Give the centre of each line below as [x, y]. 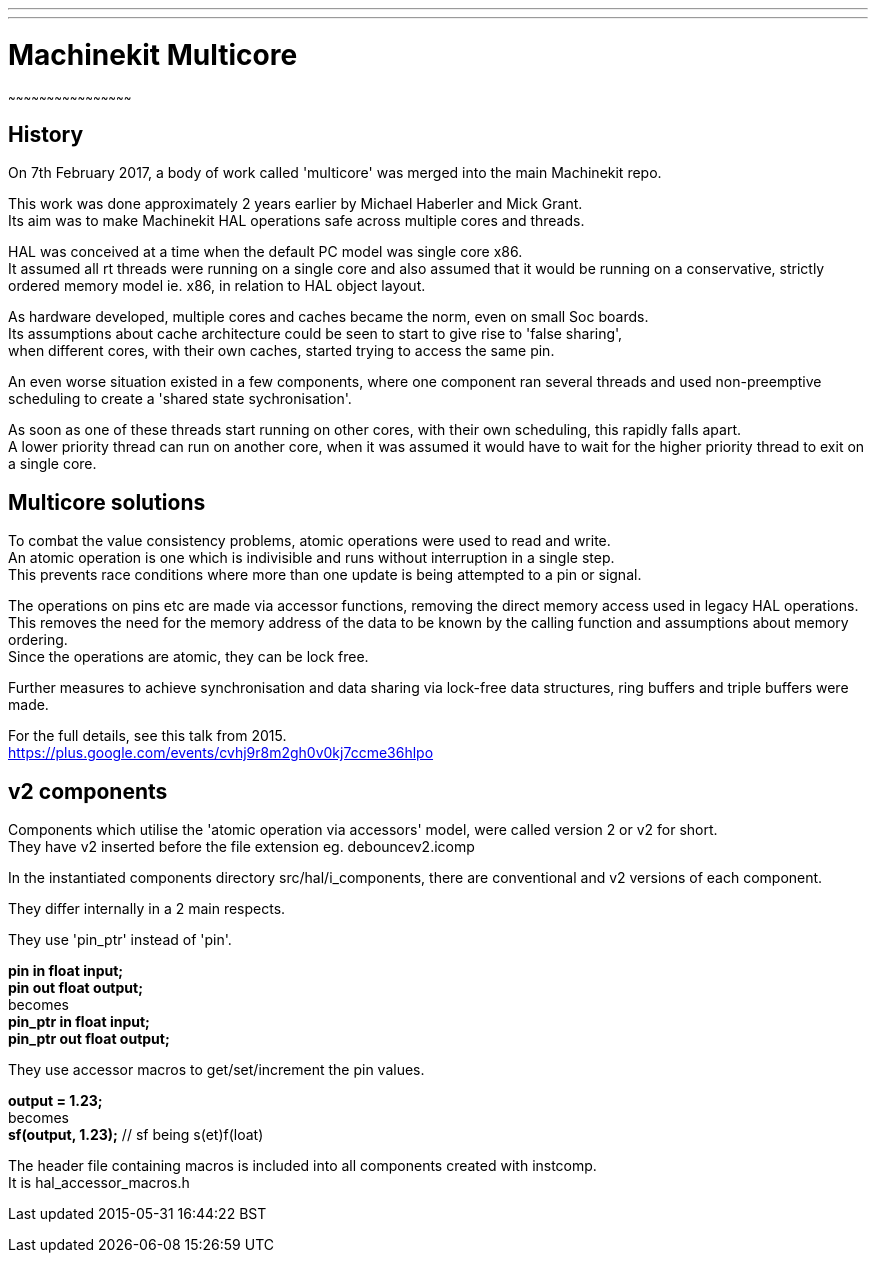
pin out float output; [75, 988]
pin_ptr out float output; [89, 1039]
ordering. [38, 640]
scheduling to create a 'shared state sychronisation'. [180, 399]
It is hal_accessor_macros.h [99, 1183]
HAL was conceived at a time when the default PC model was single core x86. [265, 252]
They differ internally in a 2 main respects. [147, 909]
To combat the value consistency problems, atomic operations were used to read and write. [309, 541]
